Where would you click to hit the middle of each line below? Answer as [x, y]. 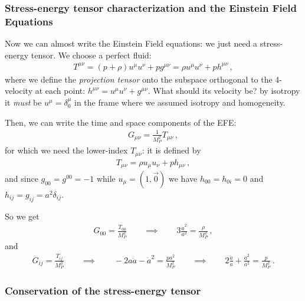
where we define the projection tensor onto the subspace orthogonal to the [139, 79]
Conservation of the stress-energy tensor [103, 291]
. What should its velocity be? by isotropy [224, 91]
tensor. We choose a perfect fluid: [91, 55]
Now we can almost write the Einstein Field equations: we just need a [131, 43]
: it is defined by [171, 150]
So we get [22, 216]
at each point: [60, 91]
